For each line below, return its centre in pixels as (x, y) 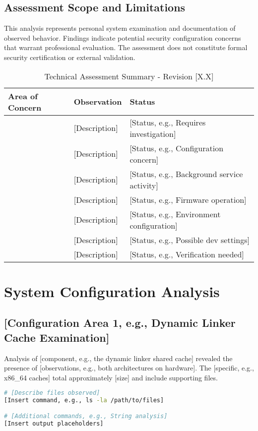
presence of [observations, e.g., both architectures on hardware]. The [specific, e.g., (129, 368)
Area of (23, 96)
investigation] (153, 133)
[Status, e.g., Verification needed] (187, 254)
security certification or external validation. (70, 57)
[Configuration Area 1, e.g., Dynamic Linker (120, 323)
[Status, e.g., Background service (186, 174)
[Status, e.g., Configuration (177, 148)
